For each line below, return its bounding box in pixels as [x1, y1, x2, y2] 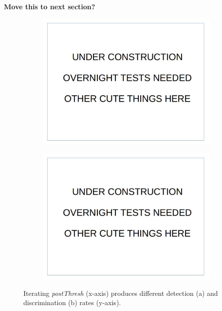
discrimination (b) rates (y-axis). [23, 297, 121, 308]
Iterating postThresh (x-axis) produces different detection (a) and [23, 288, 218, 298]
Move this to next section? [4, 1, 95, 11]
